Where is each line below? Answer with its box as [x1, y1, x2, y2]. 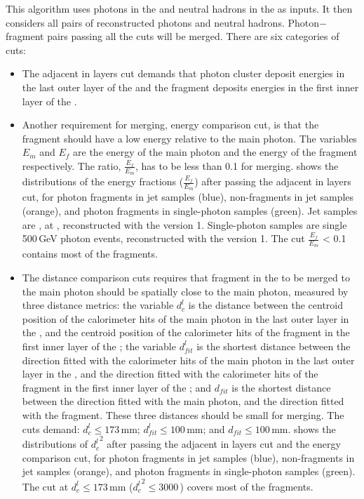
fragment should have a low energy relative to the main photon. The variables [22, 131, 357, 145]
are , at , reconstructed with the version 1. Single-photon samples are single [22, 217, 347, 232]
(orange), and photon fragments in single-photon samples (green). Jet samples [22, 204, 358, 218]
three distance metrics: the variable [22, 298, 174, 312]
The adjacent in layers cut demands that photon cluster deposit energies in [22, 66, 345, 81]
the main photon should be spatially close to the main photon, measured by [22, 284, 349, 298]
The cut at [22, 479, 69, 493]
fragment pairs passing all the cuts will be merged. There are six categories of [6, 29, 339, 44]
